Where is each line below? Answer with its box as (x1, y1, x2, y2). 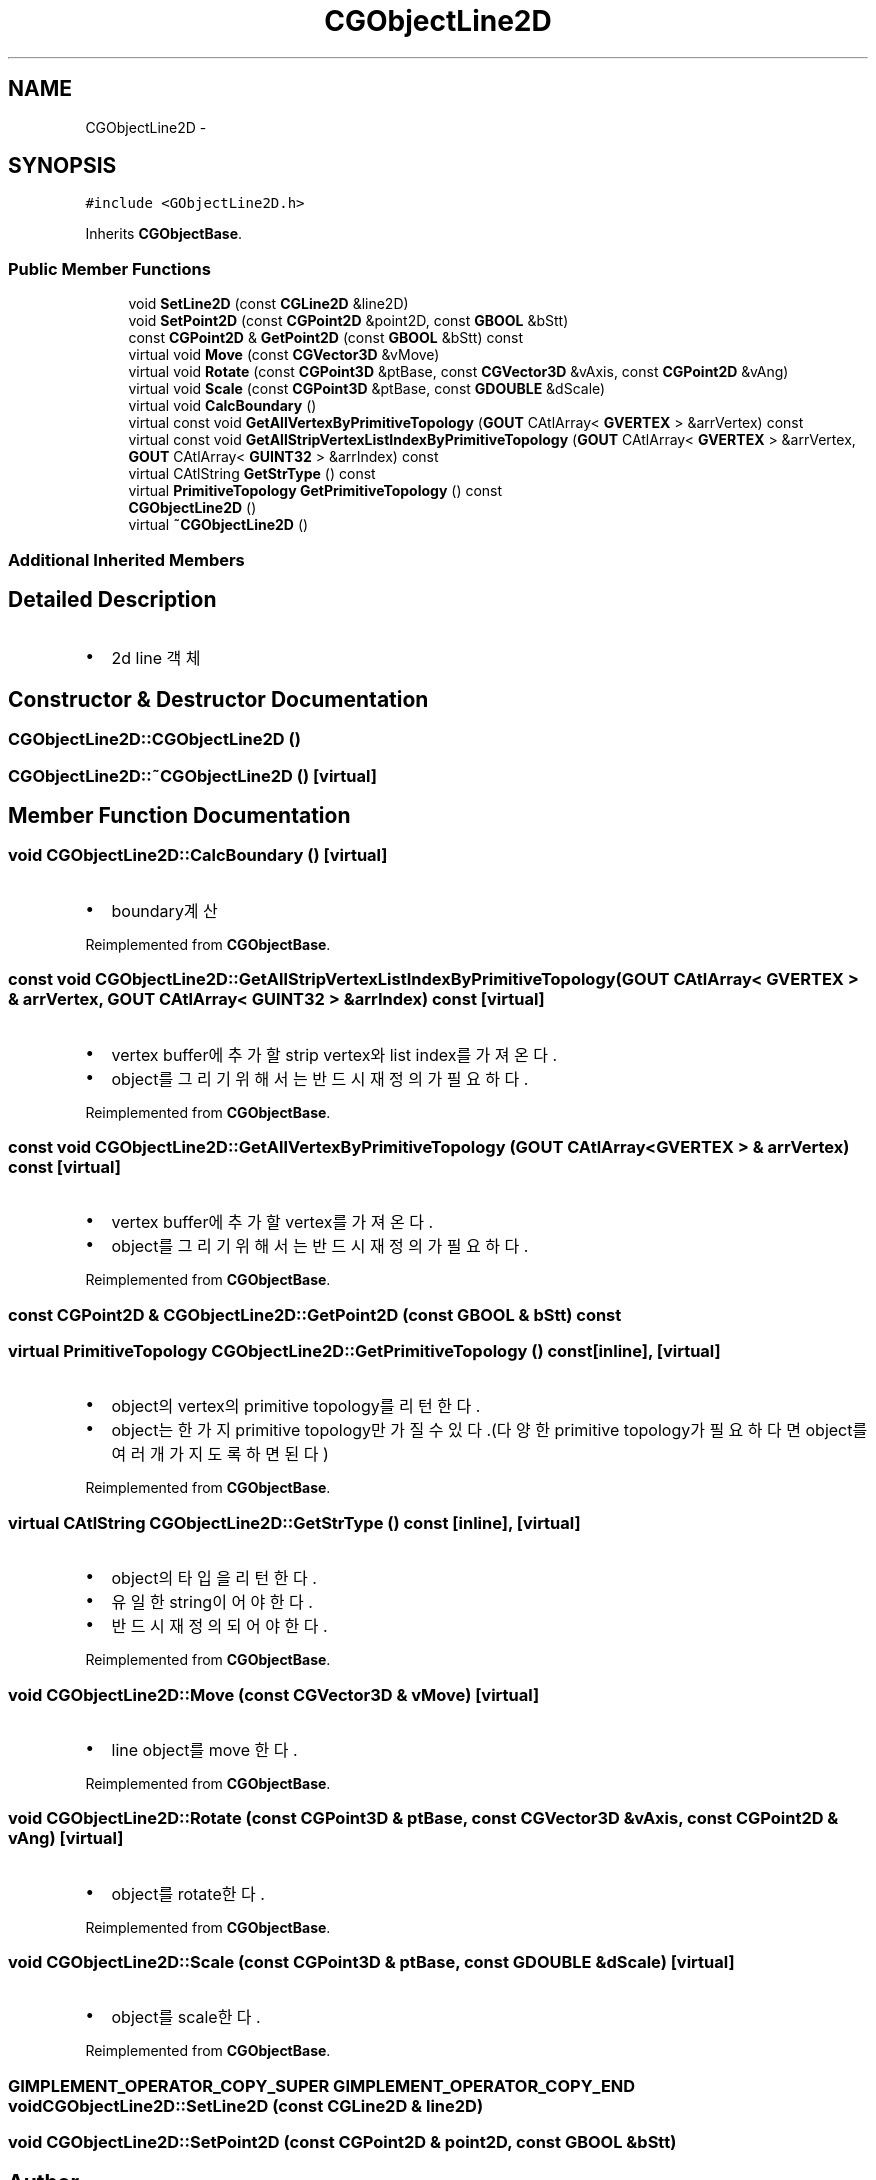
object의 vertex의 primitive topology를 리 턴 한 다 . (111, 1396, 481, 1417)
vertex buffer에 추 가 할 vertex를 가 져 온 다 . (111, 1212, 434, 1233)
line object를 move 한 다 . (111, 1739, 298, 1760)
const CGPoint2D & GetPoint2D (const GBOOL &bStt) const (128, 329, 524, 347)
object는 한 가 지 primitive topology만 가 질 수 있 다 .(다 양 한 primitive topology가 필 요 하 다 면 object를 (111, 1420, 868, 1441)
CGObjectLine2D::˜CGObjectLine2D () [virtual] (8, 765, 377, 786)
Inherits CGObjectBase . (85, 225, 243, 243)
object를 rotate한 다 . (111, 1883, 265, 1904)
